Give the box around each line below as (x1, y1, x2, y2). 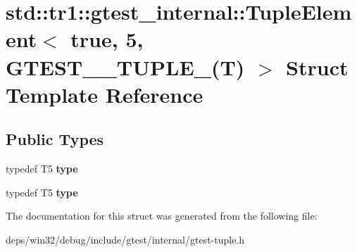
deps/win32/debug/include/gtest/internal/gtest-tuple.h (6, 232, 245, 246)
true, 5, (70, 25, 144, 53)
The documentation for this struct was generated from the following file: (6, 208, 318, 223)
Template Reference (6, 80, 203, 108)
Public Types (6, 128, 104, 150)
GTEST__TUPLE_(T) (6, 52, 245, 81)
